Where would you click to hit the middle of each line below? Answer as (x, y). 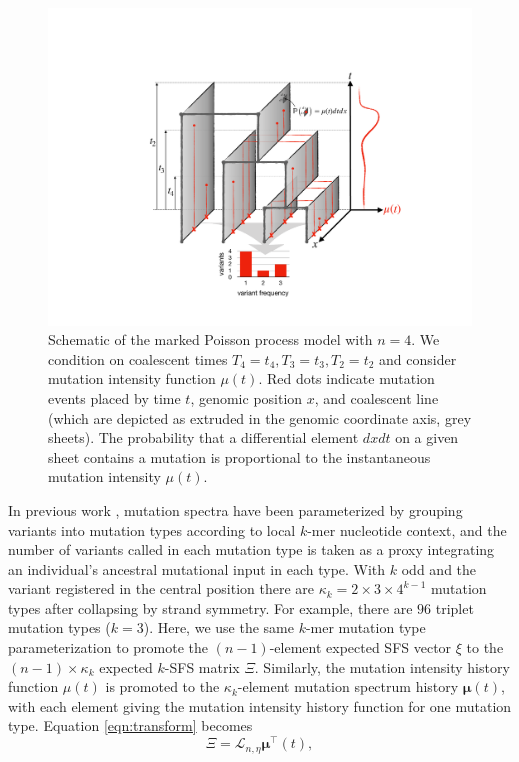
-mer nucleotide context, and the (407, 529)
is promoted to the (162, 686)
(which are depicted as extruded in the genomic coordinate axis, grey (260, 417)
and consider (418, 358)
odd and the (439, 568)
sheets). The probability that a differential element (203, 437)
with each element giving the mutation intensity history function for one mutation (260, 705)
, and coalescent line (376, 397)
